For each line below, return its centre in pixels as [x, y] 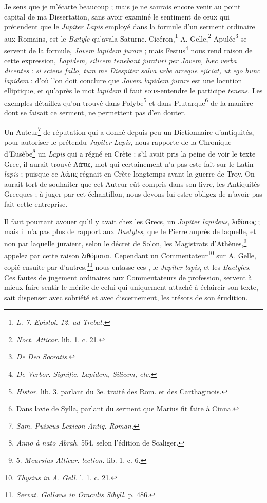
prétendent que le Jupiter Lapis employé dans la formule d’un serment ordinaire [130, 26]
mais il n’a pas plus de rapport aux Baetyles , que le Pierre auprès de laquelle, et [130, 231]
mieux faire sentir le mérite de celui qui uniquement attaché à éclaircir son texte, [131, 287]
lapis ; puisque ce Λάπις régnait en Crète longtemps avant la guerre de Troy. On [129, 174]
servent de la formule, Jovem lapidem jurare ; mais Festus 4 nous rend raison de [128, 50]
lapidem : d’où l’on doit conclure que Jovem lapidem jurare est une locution [123, 80]
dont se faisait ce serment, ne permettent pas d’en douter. [95, 112]
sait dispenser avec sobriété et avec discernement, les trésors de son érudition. [126, 297]
